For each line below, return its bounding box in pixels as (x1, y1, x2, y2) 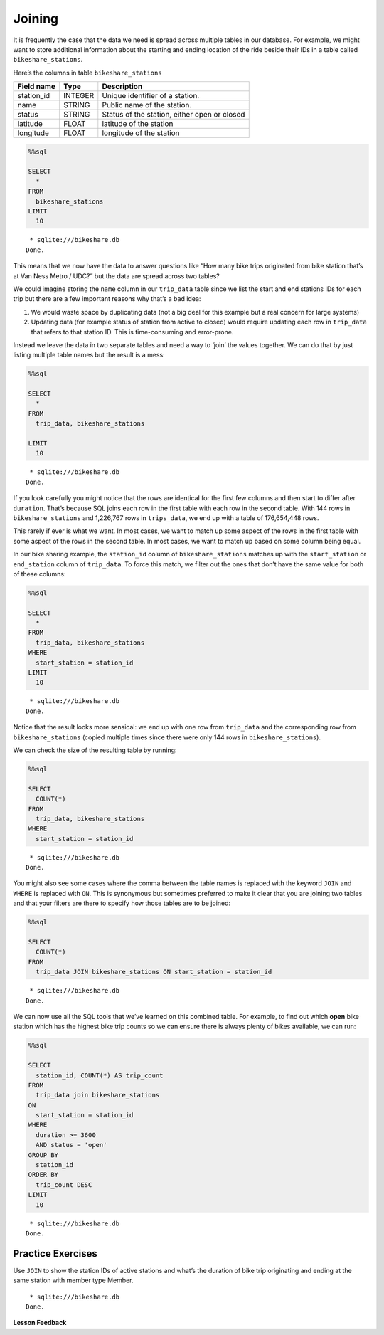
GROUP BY (28, 1151, 59, 1159)
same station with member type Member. (13, 1276, 134, 1284)
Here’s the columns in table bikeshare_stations (13, 68, 163, 77)
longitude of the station (102, 128, 181, 138)
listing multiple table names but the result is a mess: (13, 351, 165, 359)
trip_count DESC (36, 1181, 92, 1188)
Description (102, 82, 143, 92)
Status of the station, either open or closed (102, 110, 245, 120)
